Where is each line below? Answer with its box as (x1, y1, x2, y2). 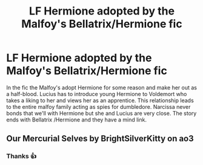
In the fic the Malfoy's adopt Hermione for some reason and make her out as (6, 83, 198, 91)
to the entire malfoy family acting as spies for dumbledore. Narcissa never (6, 103, 191, 110)
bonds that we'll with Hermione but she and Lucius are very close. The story (6, 109, 197, 117)
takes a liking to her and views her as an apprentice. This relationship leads (6, 97, 194, 104)
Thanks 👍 (6, 152, 37, 161)
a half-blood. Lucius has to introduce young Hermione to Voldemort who (6, 90, 187, 97)
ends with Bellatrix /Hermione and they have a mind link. (6, 116, 147, 123)
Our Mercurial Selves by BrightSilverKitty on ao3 (6, 134, 194, 144)
